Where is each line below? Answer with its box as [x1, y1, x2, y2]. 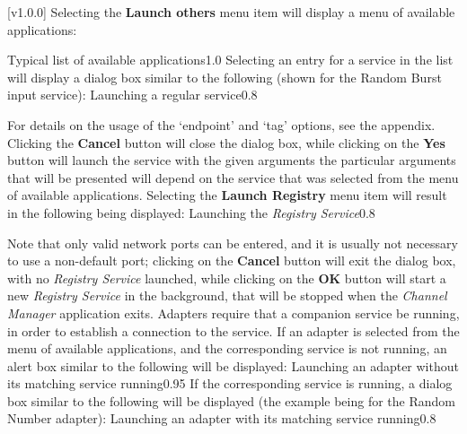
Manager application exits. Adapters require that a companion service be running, [7, 303, 460, 322]
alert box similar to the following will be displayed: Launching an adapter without [7, 356, 459, 375]
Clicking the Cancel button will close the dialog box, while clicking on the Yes [7, 133, 445, 152]
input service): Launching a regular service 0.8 [7, 85, 258, 104]
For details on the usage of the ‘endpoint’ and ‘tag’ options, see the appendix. [7, 115, 436, 134]
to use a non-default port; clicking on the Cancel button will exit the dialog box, [7, 251, 456, 270]
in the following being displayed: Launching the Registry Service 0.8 [7, 203, 375, 221]
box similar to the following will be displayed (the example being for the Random [7, 391, 455, 410]
